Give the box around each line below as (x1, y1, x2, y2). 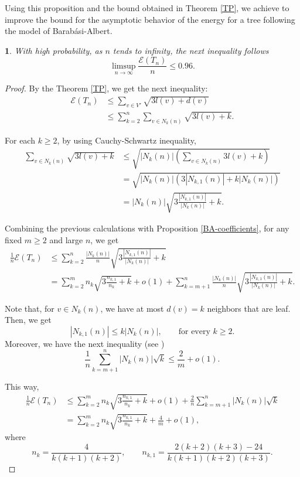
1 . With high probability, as (5, 44, 103, 56)
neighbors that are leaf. (207, 302, 291, 314)
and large (49, 233, 83, 246)
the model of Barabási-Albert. (5, 25, 112, 37)
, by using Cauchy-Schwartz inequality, (57, 134, 196, 146)
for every (178, 327, 210, 336)
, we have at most (100, 302, 164, 314)
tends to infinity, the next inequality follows (112, 44, 269, 56)
